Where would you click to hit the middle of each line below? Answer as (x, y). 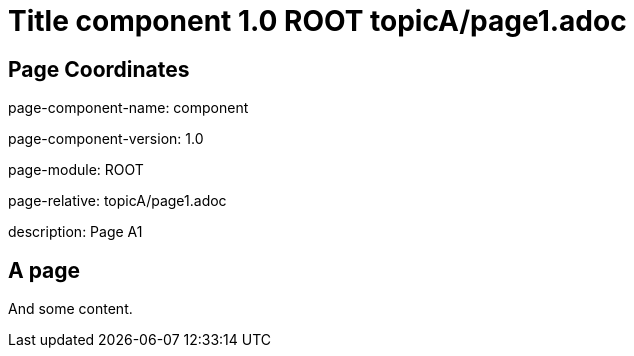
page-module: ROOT (76, 170)
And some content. (70, 309)
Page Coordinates (99, 69)
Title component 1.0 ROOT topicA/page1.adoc (317, 21)
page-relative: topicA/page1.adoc (117, 201)
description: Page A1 (75, 232)
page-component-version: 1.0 (106, 139)
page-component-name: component (128, 108)
